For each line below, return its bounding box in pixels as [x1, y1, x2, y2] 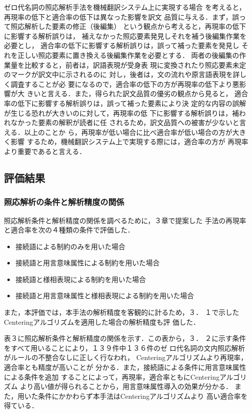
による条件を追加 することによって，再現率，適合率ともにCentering [4, 371, 220, 382]
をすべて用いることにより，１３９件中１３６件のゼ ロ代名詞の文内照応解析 [4, 342, 245, 353]
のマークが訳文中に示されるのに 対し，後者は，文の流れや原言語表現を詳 [4, 69, 240, 79]
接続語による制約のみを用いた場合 [15, 241, 126, 251]
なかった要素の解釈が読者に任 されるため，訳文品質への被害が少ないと [10, 117, 239, 128]
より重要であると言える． [4, 146, 86, 156]
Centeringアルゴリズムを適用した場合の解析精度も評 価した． [4, 316, 200, 327]
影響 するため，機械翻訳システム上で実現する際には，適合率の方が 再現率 [10, 136, 249, 147]
